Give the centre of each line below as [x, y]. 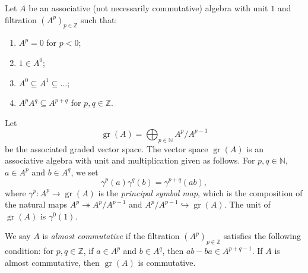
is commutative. [167, 262]
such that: [99, 19]
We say [18, 236]
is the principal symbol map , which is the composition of [200, 192]
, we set [85, 172]
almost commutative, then [52, 262]
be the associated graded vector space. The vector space [107, 148]
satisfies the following [262, 236]
